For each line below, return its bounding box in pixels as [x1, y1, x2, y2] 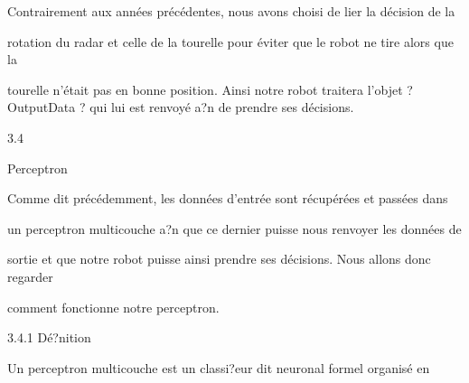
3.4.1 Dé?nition [7, 328, 91, 347]
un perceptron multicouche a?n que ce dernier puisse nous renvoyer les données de [7, 219, 462, 238]
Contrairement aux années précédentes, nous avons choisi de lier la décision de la [7, 2, 455, 20]
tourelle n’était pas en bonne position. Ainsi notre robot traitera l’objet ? [7, 79, 413, 98]
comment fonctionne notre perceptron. [7, 297, 220, 316]
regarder [7, 266, 53, 285]
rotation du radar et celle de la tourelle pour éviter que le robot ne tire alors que [7, 32, 454, 51]
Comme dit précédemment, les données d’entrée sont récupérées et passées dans [7, 189, 448, 208]
